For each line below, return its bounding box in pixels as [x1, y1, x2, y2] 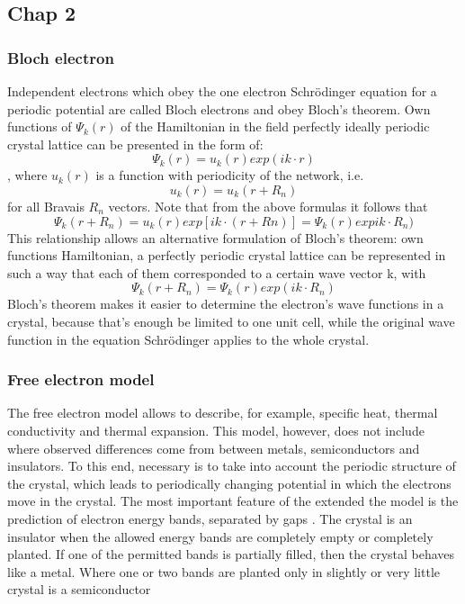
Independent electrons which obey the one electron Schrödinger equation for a [7, 82, 437, 100]
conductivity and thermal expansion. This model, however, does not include [7, 420, 425, 439]
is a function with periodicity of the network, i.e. [95, 166, 364, 185]
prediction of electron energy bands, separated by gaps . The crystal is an [7, 509, 413, 527]
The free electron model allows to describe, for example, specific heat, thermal [7, 403, 438, 422]
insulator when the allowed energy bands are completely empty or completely [7, 527, 434, 545]
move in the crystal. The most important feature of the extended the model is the [7, 491, 459, 510]
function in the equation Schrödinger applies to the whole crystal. [7, 329, 370, 348]
